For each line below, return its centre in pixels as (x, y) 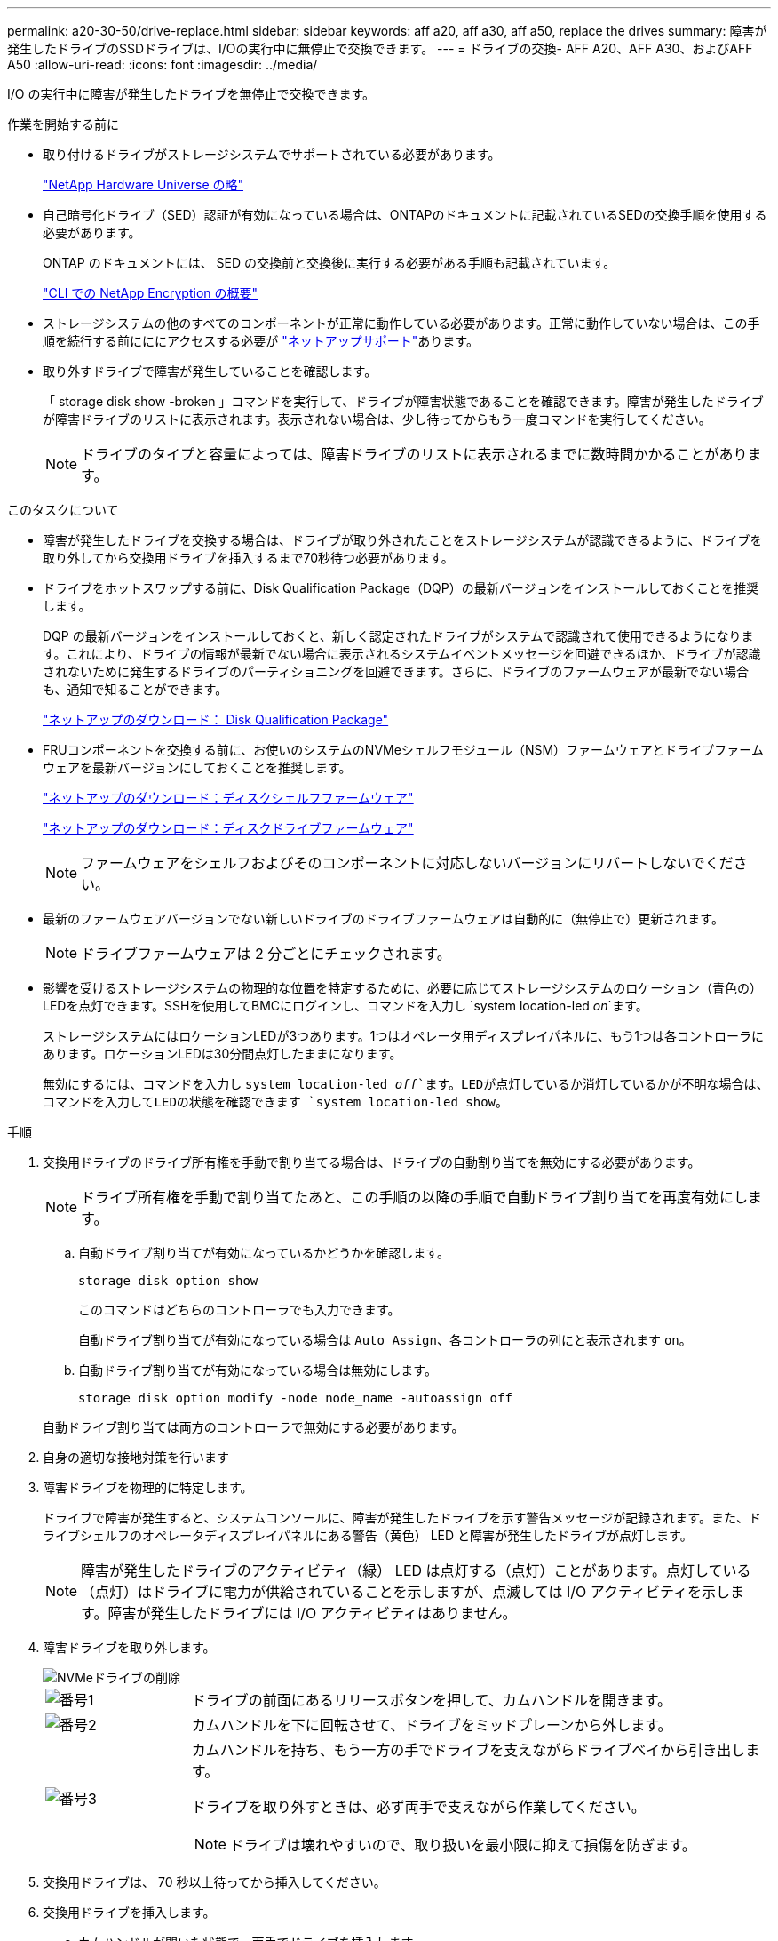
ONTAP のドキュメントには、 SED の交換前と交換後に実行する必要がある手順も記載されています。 (329, 263)
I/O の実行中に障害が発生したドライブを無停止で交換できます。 (191, 94)
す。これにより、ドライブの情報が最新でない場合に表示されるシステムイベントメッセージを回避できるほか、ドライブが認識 (402, 654)
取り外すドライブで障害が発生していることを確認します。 (210, 371)
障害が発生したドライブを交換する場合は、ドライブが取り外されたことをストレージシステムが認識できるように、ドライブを (403, 540)
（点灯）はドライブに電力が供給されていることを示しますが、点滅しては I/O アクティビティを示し (406, 1592)
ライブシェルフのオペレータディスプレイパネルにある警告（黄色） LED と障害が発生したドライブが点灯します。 (368, 1535)
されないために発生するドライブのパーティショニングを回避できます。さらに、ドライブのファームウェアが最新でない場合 (396, 671)
